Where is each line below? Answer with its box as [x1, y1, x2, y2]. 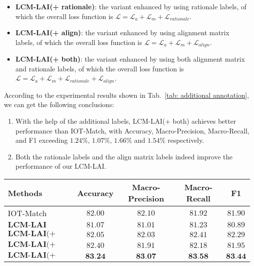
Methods [8, 187, 42, 199]
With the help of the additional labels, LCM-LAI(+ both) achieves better [15, 116, 236, 126]
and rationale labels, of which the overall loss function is [15, 63, 184, 73]
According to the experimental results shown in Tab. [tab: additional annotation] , [4, 89, 249, 100]
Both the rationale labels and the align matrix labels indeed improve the [15, 151, 233, 161]
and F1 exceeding [15, 135, 68, 145]
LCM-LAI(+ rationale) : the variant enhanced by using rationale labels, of [15, 1, 247, 11]
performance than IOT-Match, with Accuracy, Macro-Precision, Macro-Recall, [15, 125, 250, 135]
